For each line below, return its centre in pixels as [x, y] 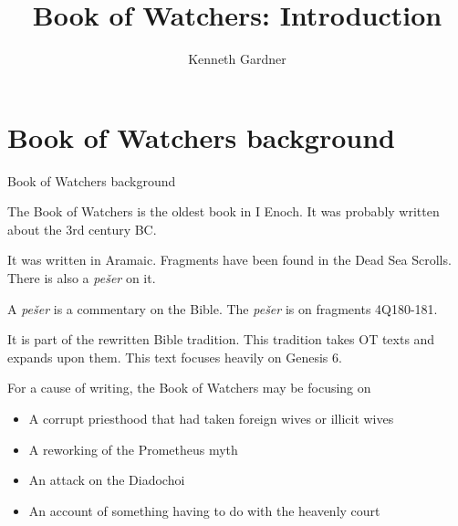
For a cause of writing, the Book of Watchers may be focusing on [189, 388]
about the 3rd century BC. [82, 229]
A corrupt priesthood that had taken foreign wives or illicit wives [211, 418]
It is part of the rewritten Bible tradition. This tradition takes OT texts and [221, 339]
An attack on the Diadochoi [107, 480]
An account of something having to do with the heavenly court [204, 510]
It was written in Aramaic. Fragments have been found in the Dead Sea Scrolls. [229, 260]
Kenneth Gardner [237, 59]
